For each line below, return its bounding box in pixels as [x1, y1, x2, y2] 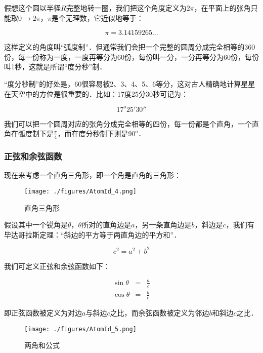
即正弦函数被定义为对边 [4, 307, 82, 318]
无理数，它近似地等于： [65, 12, 144, 23]
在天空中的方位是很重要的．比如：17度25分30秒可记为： [4, 88, 188, 99]
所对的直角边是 [81, 219, 131, 230]
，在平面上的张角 [194, 3, 251, 13]
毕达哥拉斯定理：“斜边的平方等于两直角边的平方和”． [4, 229, 181, 240]
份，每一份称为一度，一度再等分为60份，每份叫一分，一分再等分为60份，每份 [4, 51, 259, 62]
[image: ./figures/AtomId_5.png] [24, 325, 137, 333]
